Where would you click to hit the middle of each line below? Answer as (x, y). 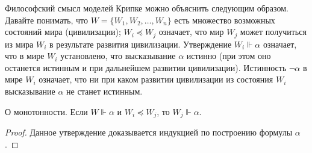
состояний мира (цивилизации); (63, 32)
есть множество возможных (225, 20)
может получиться (273, 32)
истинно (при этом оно (229, 56)
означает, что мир (191, 32)
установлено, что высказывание (118, 56)
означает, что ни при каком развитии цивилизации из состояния (156, 79)
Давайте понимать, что (47, 20)
